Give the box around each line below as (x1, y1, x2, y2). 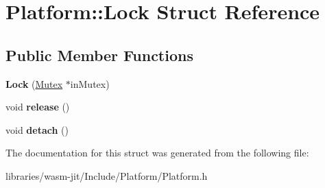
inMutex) (70, 76, 110, 91)
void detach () (5, 122, 69, 137)
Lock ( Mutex (5, 76, 63, 91)
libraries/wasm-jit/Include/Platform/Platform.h (5, 168, 208, 183)
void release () (5, 99, 70, 114)
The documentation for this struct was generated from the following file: (5, 145, 309, 160)
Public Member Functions (5, 44, 193, 65)
